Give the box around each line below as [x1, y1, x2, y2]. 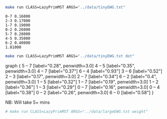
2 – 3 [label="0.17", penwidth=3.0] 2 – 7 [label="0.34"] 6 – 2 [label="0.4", [5, 73, 157, 79]
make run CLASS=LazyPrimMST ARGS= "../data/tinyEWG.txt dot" [5, 53, 135, 58]
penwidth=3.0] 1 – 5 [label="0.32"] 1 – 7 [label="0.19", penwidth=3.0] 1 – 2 [5, 79, 159, 85]
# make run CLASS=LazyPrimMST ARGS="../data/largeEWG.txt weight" [5, 109, 148, 114]
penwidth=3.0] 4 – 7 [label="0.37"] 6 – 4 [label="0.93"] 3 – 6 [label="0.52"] [5, 68, 163, 74]
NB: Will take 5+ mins [5, 99, 50, 105]
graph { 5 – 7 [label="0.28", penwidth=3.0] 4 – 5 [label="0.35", [5, 63, 136, 69]
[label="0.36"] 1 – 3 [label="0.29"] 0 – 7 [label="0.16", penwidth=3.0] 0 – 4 [5, 84, 160, 90]
